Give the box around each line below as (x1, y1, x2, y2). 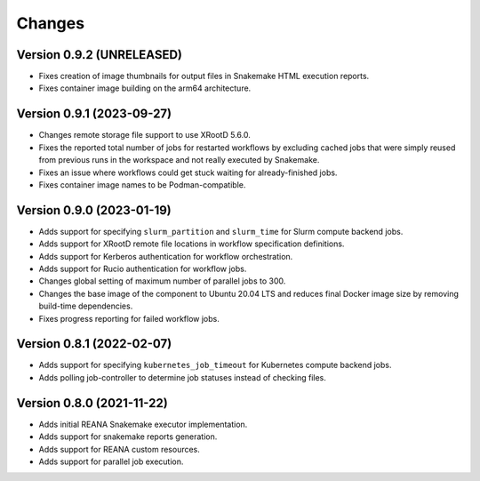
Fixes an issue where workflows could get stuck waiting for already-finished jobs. (38, 167, 338, 178)
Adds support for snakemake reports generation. (38, 431, 218, 442)
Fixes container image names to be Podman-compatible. (38, 179, 246, 190)
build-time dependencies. (38, 301, 133, 311)
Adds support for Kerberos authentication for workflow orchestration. (38, 251, 293, 261)
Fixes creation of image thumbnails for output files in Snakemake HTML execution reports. (38, 71, 370, 82)
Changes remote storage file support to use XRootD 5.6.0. (38, 130, 251, 140)
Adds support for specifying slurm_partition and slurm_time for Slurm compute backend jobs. (38, 226, 404, 236)
